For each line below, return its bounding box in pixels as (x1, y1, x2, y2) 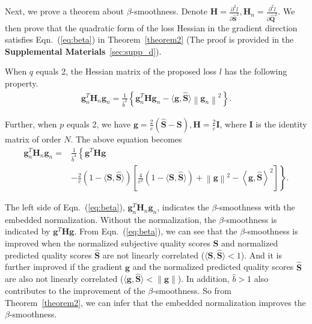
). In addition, (177, 272, 230, 285)
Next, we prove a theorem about (5, 5, 124, 17)
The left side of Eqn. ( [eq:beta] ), (5, 201, 125, 213)
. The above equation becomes (70, 132, 182, 145)
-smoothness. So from (153, 284, 232, 297)
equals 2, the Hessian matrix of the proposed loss (35, 65, 217, 78)
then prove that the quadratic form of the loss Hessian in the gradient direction (5, 21, 298, 34)
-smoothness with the (216, 201, 295, 213)
